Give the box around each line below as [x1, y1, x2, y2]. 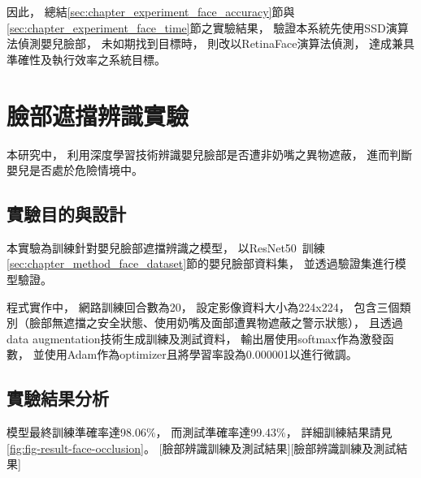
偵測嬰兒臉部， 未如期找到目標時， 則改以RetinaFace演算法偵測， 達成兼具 [17, 35, 415, 52]
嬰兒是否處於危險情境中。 [7, 161, 143, 179]
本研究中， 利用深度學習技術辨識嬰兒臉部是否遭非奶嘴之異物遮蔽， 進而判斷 [7, 145, 413, 162]
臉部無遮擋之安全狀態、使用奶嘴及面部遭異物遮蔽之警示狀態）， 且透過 [28, 314, 403, 331]
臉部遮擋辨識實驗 [7, 98, 189, 131]
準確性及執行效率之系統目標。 [7, 50, 166, 67]
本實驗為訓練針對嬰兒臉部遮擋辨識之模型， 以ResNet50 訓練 [7, 239, 325, 256]
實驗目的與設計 [7, 201, 126, 226]
